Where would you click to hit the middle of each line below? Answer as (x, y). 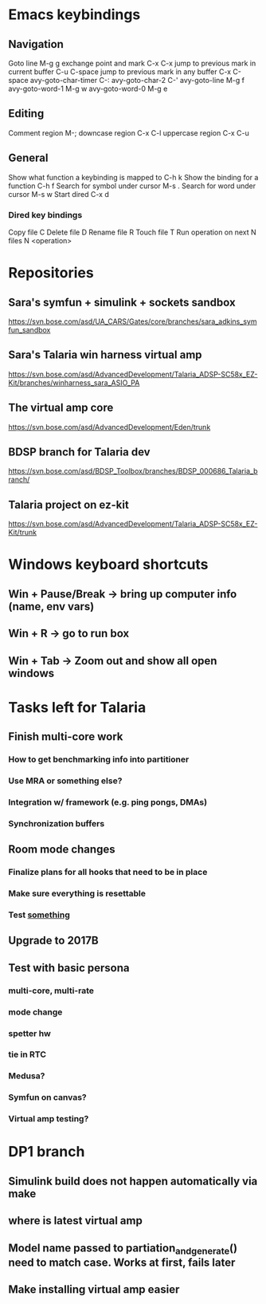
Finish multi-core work (66, 737)
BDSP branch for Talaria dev (79, 452)
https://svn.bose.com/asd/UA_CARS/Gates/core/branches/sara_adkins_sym (133, 321)
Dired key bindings (45, 215)
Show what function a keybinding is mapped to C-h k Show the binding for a (133, 177)
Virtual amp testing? (49, 1119)
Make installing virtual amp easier (94, 1290)
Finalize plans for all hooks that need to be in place (108, 873)
